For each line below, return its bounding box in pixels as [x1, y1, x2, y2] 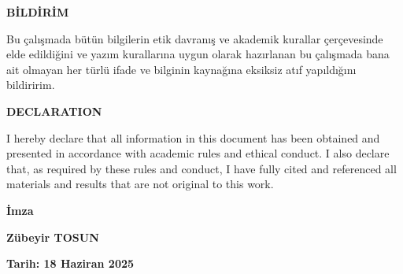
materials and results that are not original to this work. [6, 176, 274, 192]
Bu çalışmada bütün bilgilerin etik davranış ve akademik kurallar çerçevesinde [6, 30, 383, 46]
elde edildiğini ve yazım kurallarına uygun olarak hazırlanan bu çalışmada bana [6, 46, 390, 62]
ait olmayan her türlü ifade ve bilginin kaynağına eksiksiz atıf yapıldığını [6, 61, 357, 77]
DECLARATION [6, 102, 102, 119]
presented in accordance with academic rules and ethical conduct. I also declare [6, 145, 390, 161]
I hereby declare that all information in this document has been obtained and [6, 129, 380, 146]
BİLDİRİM [6, 4, 69, 20]
